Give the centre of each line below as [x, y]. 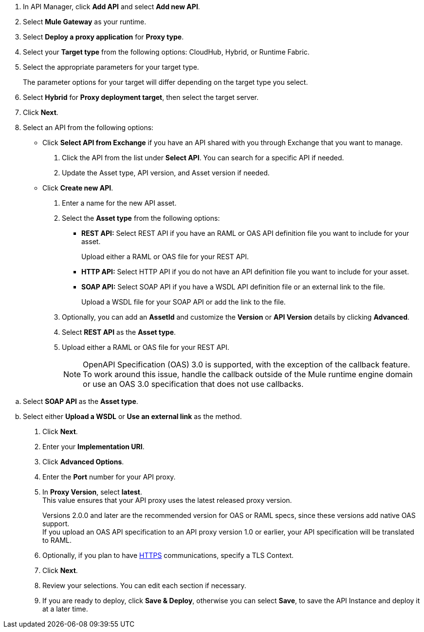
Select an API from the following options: [88, 127]
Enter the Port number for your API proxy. [109, 477]
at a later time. [65, 609]
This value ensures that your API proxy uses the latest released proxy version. [167, 500]
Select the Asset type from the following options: [141, 218]
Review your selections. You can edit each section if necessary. [144, 585]
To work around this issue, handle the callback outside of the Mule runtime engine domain [248, 374]
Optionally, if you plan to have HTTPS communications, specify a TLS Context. [168, 555]
